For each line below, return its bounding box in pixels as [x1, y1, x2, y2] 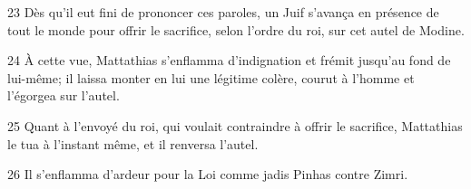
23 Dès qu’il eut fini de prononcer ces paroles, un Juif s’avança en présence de [7, 3, 439, 21]
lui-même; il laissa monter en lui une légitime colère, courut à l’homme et [7, 68, 415, 87]
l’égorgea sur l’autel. [7, 86, 120, 105]
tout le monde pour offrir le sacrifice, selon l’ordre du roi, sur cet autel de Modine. [7, 20, 465, 39]
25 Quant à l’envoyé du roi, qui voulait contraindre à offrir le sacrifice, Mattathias [7, 116, 463, 135]
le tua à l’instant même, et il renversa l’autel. [7, 134, 259, 153]
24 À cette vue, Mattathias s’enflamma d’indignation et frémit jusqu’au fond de [7, 51, 451, 70]
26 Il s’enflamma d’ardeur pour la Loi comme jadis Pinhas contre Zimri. [7, 165, 408, 184]
